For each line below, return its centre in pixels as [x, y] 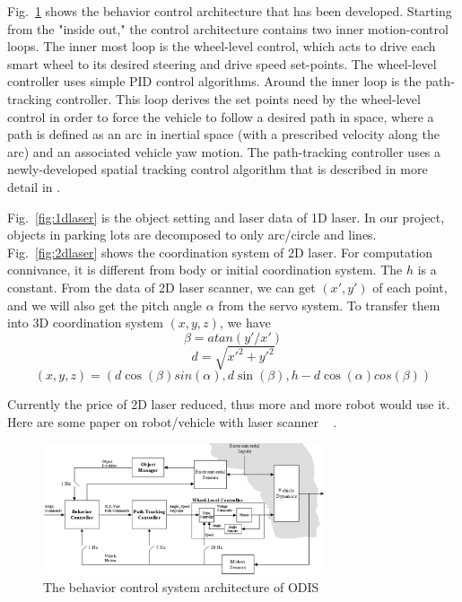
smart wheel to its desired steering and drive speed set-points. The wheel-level [222, 63]
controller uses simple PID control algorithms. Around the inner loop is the [214, 81]
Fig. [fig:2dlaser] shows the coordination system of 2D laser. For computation [220, 252]
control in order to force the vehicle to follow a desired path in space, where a [221, 116]
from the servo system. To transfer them [329, 305]
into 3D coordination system [85, 323]
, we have [245, 323]
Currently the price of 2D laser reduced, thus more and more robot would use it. [229, 404]
